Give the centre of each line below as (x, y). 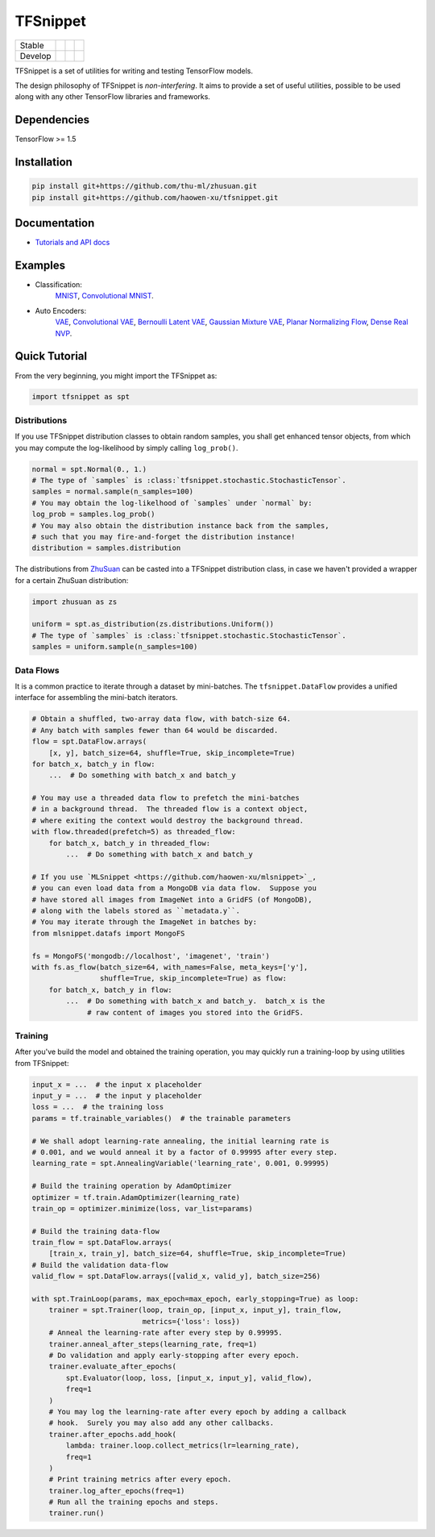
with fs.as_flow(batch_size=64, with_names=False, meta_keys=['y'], (170, 967)
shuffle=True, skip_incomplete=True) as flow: (193, 979)
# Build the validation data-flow (100, 1265)
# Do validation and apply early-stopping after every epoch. (174, 1355)
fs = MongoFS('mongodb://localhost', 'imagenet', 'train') (151, 956)
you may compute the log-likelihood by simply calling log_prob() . (126, 448)
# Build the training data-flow (96, 1231)
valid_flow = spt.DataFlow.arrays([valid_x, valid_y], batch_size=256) (176, 1277)
